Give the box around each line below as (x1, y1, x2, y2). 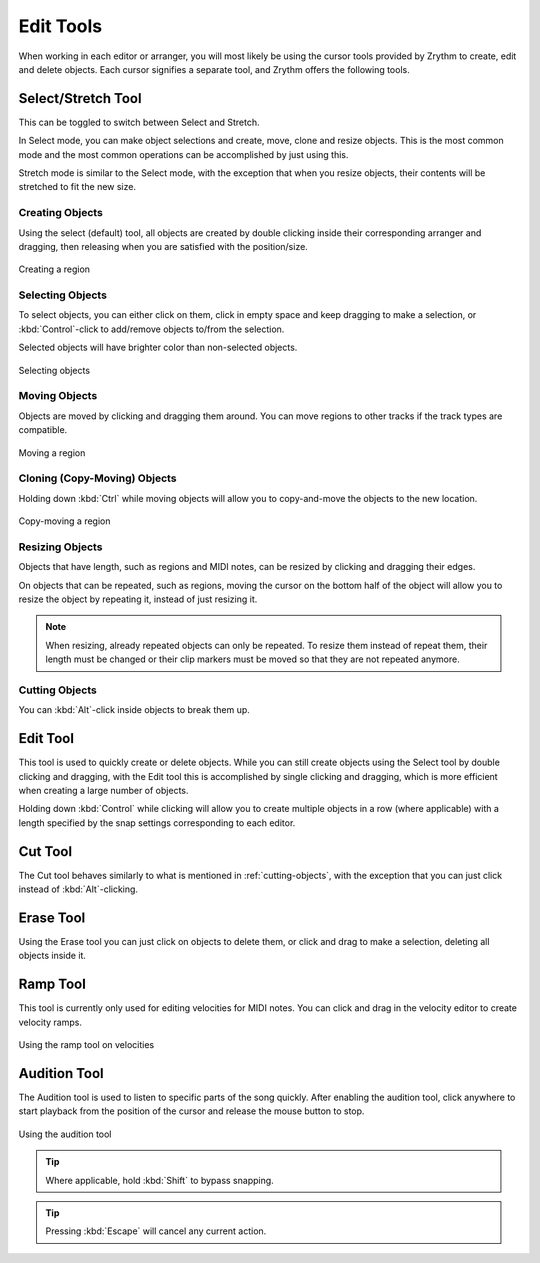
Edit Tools (18, 15, 103, 37)
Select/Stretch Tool (18, 90, 142, 107)
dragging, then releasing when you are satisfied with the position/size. (18, 240, 309, 252)
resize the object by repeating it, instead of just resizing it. (18, 593, 258, 605)
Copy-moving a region (18, 515, 111, 527)
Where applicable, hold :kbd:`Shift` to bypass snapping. (45, 1174, 274, 1186)
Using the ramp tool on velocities (18, 1039, 155, 1051)
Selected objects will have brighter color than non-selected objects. (18, 341, 298, 354)
